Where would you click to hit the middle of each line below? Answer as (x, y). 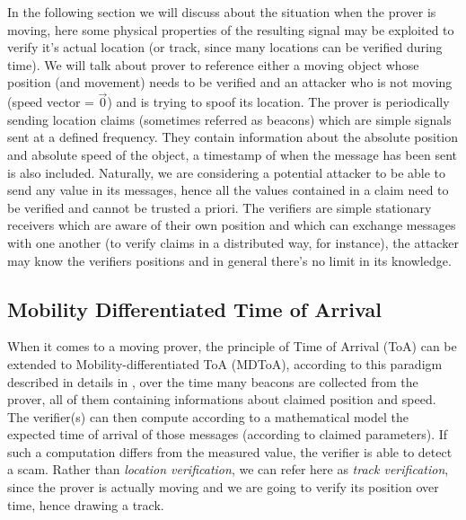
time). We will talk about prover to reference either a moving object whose (213, 64)
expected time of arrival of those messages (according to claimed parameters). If (228, 434)
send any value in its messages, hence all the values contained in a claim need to (228, 190)
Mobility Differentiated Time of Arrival (194, 308)
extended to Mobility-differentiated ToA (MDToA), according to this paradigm (225, 363)
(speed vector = (51, 102)
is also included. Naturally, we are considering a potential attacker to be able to (227, 172)
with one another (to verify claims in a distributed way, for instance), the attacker (233, 242)
